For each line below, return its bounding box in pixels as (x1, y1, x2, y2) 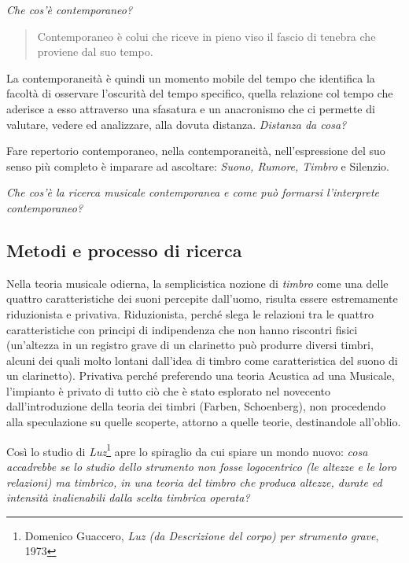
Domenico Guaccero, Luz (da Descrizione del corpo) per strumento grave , (24, 527, 379, 543)
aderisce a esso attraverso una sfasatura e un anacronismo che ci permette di (6, 100, 375, 116)
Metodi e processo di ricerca (6, 237, 242, 262)
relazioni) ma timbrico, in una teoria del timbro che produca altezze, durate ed (6, 473, 382, 490)
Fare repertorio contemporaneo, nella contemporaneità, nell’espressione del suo (6, 142, 385, 159)
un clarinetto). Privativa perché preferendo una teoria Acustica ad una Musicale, (6, 367, 395, 384)
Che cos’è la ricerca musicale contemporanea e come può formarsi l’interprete (6, 184, 379, 201)
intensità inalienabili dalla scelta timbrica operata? (6, 489, 250, 506)
